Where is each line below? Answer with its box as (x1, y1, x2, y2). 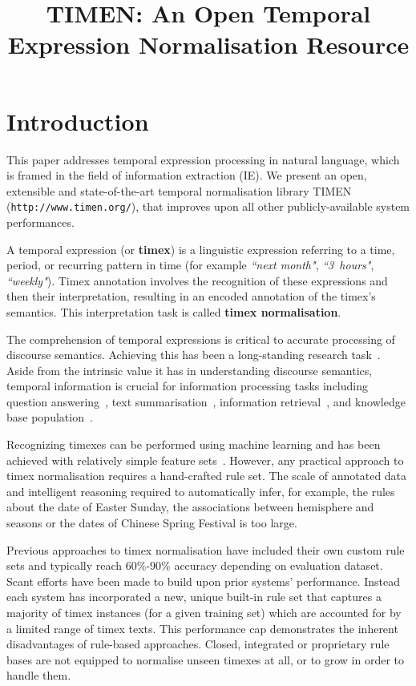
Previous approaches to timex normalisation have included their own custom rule (6, 541, 405, 558)
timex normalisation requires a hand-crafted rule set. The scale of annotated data (6, 467, 407, 484)
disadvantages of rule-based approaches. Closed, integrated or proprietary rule (6, 636, 390, 652)
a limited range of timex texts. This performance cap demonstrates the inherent (6, 619, 398, 636)
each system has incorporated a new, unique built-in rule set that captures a (6, 588, 382, 605)
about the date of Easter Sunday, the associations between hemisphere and (6, 498, 374, 515)
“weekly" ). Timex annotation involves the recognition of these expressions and (6, 272, 388, 289)
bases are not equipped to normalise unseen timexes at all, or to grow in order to (6, 651, 405, 668)
